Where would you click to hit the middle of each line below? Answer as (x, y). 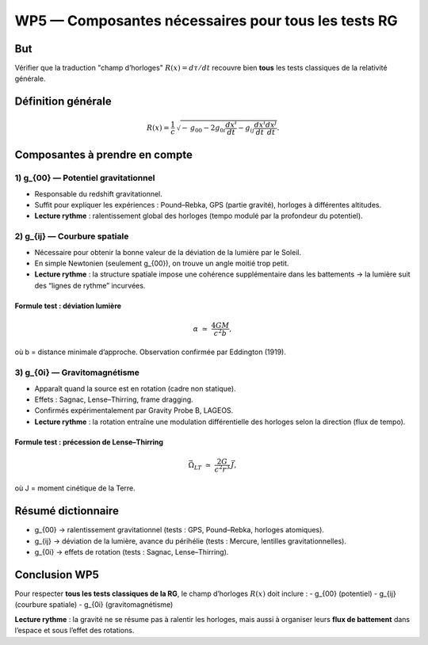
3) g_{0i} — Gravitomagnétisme (77, 372)
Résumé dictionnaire (67, 511)
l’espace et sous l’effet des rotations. (75, 631)
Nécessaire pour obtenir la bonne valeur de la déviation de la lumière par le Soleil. (168, 252)
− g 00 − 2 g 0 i (204, 129)
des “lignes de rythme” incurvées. (90, 285)
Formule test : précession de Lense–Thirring (89, 442)
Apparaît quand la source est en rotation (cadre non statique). (136, 388)
